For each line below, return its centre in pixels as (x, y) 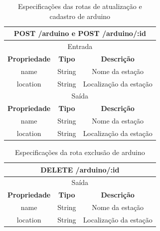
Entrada (80, 46)
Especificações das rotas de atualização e (80, 6)
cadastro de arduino (80, 16)
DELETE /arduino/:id (80, 169)
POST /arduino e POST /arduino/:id (80, 33)
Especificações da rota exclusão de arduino (80, 152)
